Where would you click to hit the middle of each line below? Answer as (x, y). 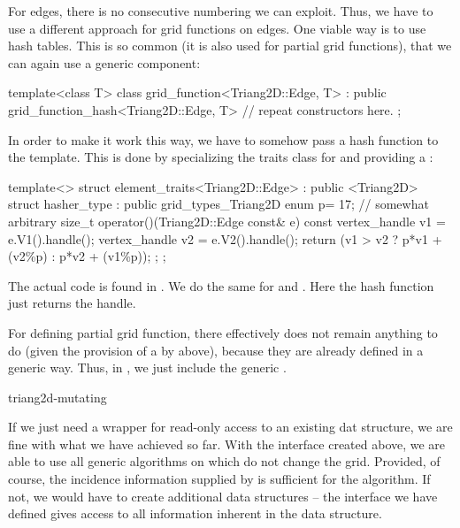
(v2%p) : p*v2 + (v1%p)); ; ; (87, 256)
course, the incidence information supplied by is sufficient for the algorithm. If (219, 479)
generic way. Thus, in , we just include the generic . (147, 367)
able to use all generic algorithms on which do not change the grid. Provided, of (224, 461)
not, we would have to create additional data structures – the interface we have (223, 496)
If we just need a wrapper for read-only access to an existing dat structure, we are (230, 427)
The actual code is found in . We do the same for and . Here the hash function (221, 285)
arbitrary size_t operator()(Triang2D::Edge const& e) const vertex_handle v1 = (227, 221)
